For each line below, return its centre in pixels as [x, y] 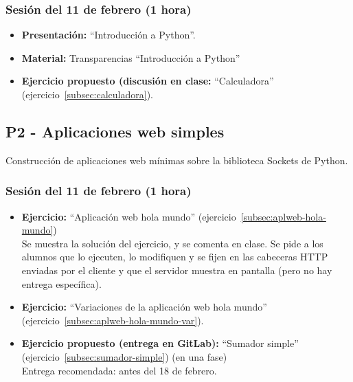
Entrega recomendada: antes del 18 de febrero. [119, 370]
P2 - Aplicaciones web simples [115, 131]
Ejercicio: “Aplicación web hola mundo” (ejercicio [129, 216]
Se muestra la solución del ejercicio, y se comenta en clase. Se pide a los [172, 243]
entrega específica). [61, 283]
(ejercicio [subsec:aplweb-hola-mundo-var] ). [113, 320]
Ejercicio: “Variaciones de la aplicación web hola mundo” [144, 307]
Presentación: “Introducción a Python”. [109, 35]
